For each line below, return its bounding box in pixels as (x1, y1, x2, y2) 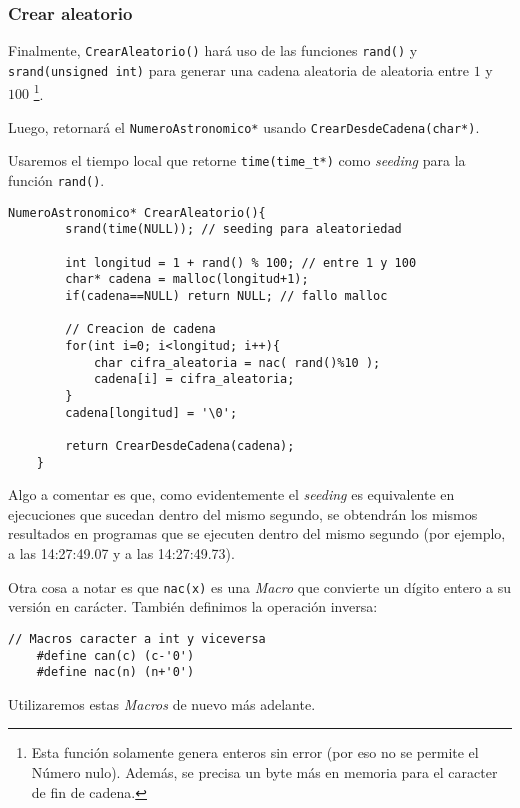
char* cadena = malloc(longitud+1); (65, 272, 309, 287)
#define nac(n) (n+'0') (36, 665, 195, 680)
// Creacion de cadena (65, 322, 216, 337)
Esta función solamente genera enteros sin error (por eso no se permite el (31, 742, 479, 763)
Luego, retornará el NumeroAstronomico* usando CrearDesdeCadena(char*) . (8, 116, 480, 137)
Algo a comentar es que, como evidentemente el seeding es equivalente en (8, 484, 455, 505)
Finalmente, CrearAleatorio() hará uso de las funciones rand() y (8, 40, 418, 61)
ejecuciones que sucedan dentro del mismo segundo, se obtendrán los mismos (8, 503, 478, 524)
